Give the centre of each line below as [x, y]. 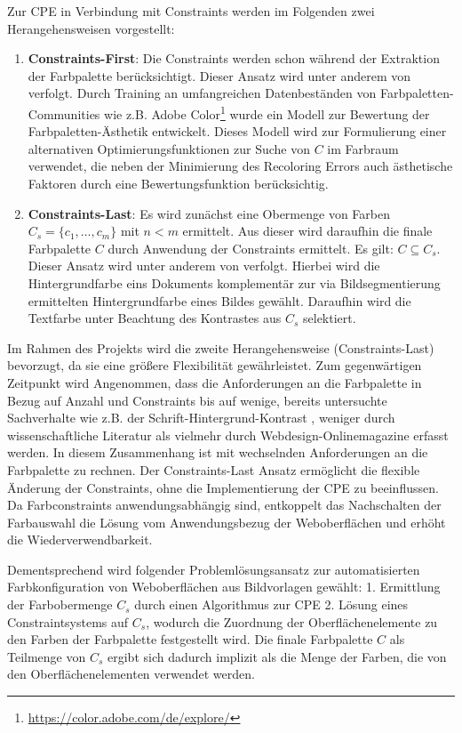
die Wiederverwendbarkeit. [80, 540]
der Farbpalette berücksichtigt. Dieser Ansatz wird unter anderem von [219, 75]
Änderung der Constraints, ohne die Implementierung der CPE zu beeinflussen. [223, 487]
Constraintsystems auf [68, 621]
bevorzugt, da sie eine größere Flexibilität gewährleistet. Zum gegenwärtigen [215, 365]
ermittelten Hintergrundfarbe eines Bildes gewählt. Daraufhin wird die [219, 300]
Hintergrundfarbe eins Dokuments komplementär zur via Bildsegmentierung [234, 282]
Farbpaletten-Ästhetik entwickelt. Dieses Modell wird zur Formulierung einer [237, 131]
